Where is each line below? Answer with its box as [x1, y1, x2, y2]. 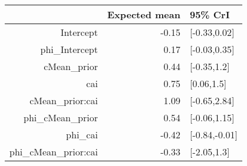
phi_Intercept [40, 42, 98, 56]
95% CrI [189, 8, 230, 21]
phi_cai [66, 128, 98, 141]
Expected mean [107, 8, 180, 21]
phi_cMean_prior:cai [9, 145, 98, 158]
